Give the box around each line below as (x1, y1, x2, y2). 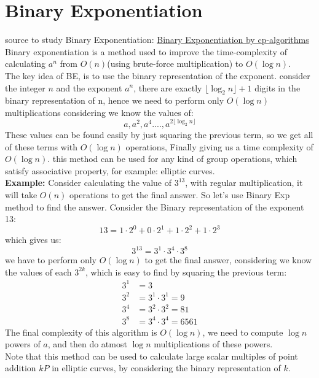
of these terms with (5, 140, 78, 153)
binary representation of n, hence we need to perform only (5, 94, 224, 107)
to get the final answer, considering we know (144, 253, 312, 266)
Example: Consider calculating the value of (5, 176, 172, 189)
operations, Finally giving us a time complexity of (125, 140, 313, 153)
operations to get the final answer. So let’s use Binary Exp (69, 188, 290, 201)
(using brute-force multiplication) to (107, 57, 243, 70)
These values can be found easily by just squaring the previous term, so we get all (5, 128, 313, 141)
